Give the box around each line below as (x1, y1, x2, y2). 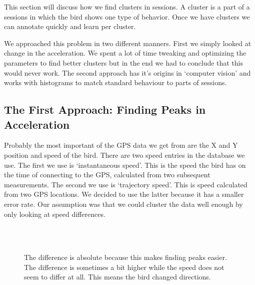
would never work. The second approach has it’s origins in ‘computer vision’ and (4, 67, 251, 78)
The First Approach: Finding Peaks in (4, 102, 206, 117)
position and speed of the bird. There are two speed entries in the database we (4, 149, 245, 160)
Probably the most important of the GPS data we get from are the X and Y (4, 140, 238, 150)
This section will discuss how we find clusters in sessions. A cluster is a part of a (4, 2, 250, 12)
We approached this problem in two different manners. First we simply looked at (4, 38, 251, 48)
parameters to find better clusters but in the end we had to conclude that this (4, 57, 243, 68)
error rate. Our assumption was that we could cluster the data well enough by (4, 198, 243, 209)
